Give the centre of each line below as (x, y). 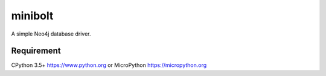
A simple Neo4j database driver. (51, 34)
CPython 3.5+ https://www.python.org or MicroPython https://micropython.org (109, 65)
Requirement (36, 51)
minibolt (32, 16)
